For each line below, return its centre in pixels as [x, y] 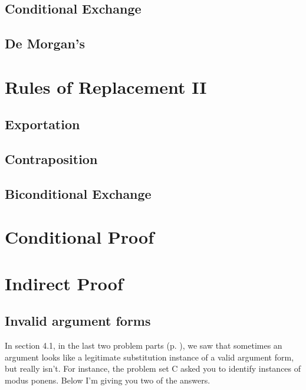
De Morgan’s [45, 43]
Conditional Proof [80, 237]
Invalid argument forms [78, 321]
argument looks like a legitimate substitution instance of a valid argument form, [149, 357]
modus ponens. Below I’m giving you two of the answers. [108, 380]
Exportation [42, 124]
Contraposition [51, 159]
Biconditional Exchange [78, 193]
